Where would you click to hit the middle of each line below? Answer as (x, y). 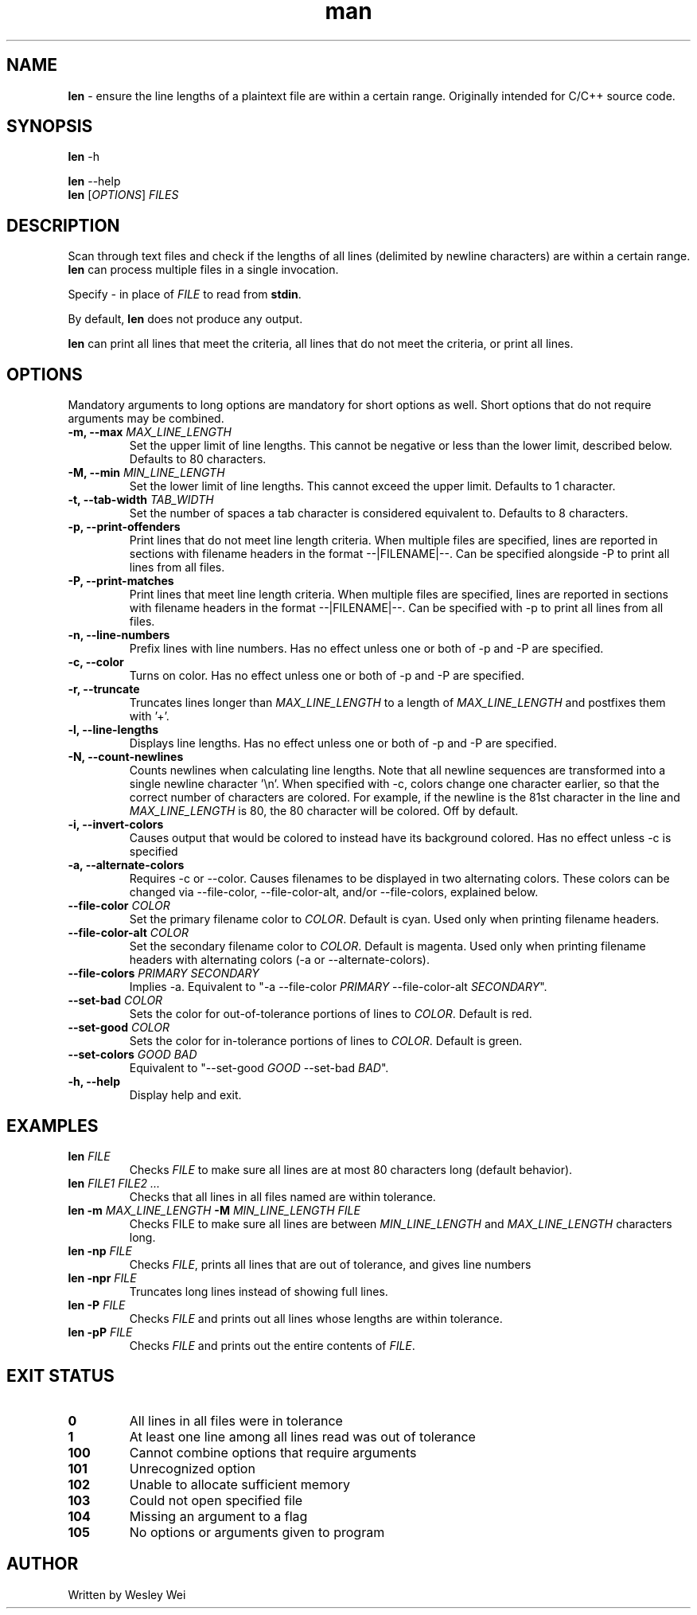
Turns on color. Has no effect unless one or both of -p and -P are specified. (327, 676)
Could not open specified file (216, 1500)
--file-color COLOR (119, 906)
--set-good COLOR (119, 1028)
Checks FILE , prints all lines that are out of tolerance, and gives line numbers (330, 1264)
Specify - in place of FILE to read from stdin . (185, 295)
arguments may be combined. (146, 419)
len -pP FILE (100, 1332)
